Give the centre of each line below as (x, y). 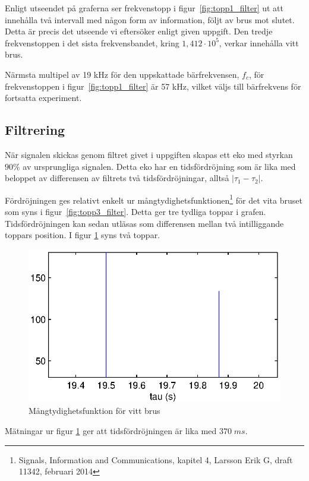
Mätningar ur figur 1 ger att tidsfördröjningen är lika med (111, 431)
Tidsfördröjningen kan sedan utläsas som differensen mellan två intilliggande (144, 223)
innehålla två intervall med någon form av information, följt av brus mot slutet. (150, 19)
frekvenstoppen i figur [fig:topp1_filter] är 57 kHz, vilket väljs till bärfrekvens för (153, 86)
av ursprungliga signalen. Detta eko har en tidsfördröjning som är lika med (159, 166)
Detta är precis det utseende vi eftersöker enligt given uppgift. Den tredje (139, 31)
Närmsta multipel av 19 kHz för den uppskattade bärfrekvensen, (122, 74)
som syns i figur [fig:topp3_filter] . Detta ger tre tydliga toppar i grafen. (135, 211)
